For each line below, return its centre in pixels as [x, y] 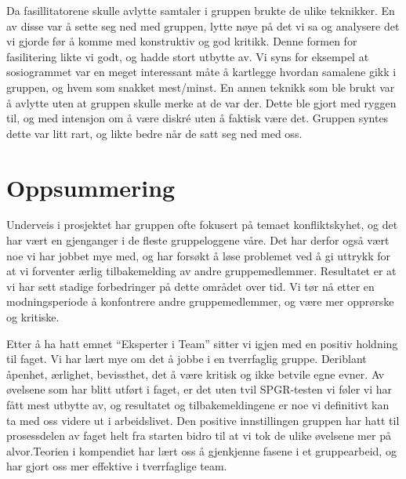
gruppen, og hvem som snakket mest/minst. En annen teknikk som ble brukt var [201, 87]
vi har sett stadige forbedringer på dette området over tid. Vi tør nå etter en [190, 286]
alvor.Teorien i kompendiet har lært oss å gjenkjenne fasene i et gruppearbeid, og [201, 450]
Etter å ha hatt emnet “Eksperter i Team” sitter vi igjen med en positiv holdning [202, 343]
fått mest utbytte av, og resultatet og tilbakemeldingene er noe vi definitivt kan [198, 405]
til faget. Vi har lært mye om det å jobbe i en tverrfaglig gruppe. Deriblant [187, 359]
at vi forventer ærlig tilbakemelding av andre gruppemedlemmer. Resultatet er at [201, 271]
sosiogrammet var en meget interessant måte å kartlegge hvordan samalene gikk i [201, 72]
